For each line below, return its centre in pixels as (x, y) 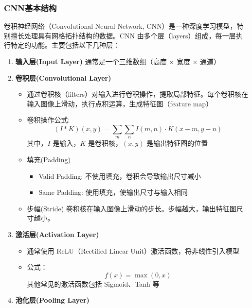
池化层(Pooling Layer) (52, 300)
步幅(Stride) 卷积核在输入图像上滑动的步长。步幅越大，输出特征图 (132, 208)
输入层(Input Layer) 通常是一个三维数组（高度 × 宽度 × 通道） (118, 61)
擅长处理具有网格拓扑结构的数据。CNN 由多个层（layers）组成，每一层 (123, 35)
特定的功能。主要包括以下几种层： (65, 45)
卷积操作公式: (48, 120)
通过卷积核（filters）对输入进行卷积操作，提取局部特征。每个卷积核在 (137, 94)
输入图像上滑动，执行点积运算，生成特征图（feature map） (120, 103)
